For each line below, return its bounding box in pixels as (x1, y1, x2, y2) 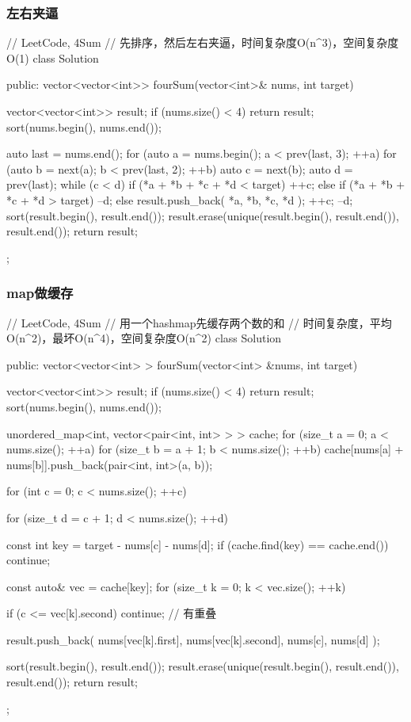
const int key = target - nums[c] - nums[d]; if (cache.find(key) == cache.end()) (6, 536, 389, 552)
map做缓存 (6, 283, 74, 303)
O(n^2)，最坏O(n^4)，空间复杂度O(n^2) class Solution (6, 330, 282, 346)
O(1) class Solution (6, 49, 99, 66)
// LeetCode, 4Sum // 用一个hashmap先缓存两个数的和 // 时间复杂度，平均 (6, 314, 392, 330)
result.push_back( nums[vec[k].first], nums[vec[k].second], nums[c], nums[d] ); (6, 631, 380, 648)
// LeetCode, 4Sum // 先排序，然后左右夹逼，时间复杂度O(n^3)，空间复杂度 (6, 34, 399, 51)
